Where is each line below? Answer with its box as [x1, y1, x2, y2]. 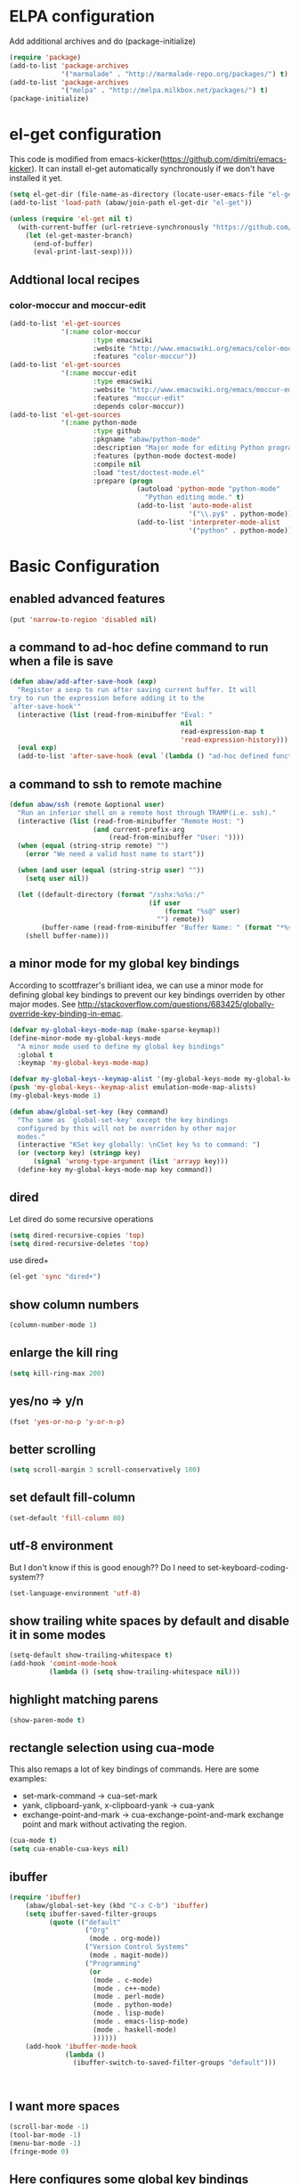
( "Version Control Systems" [85, 1943, 190, 1952]
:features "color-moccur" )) [93, 352, 198, 362]
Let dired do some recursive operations [9, 1213, 154, 1224]
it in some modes [9, 1627, 106, 1642]
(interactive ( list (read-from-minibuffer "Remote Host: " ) [17, 817, 245, 826]
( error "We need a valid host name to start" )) [25, 850, 205, 859]
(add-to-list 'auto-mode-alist [136, 501, 253, 510]
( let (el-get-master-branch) [25, 231, 133, 240]
